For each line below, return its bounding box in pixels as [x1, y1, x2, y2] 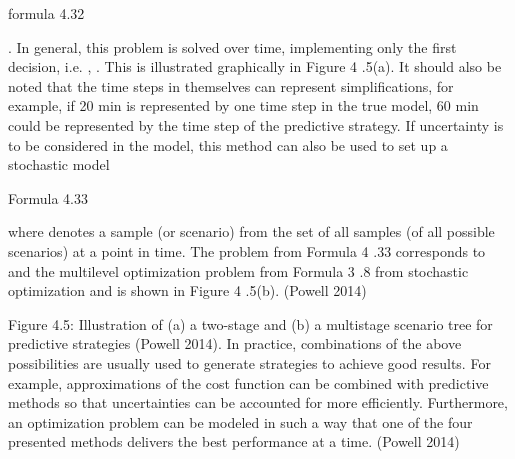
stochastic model [8, 154, 110, 175]
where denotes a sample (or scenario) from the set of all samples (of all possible [8, 221, 495, 242]
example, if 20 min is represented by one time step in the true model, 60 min [8, 95, 479, 116]
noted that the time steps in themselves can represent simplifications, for [8, 75, 454, 96]
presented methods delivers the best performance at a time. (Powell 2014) [8, 431, 460, 452]
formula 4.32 [8, 3, 85, 23]
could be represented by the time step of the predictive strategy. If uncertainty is [8, 114, 504, 135]
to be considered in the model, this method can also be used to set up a [8, 134, 448, 155]
